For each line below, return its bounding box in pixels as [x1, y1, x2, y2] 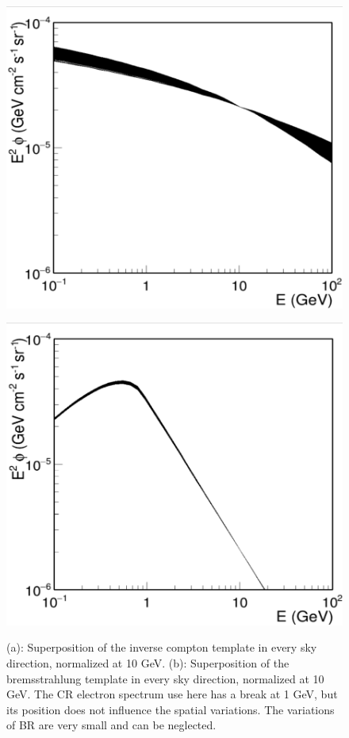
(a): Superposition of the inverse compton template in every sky [6, 639, 317, 656]
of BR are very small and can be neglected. [6, 717, 217, 733]
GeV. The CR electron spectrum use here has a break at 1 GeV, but [6, 686, 338, 702]
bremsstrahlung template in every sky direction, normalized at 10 [6, 670, 324, 686]
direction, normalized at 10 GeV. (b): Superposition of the [6, 654, 290, 671]
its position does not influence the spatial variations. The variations [6, 701, 335, 717]
